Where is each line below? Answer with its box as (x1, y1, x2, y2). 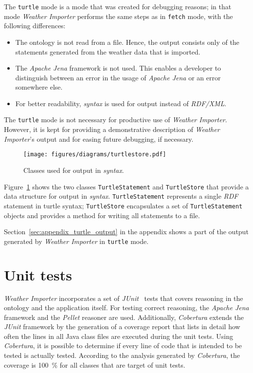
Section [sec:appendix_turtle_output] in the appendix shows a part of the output (4, 226, 249, 237)
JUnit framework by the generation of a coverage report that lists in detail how (4, 321, 240, 332)
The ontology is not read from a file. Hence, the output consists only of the (15, 37, 239, 47)
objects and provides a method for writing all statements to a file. (4, 210, 200, 220)
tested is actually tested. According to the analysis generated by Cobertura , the (4, 350, 240, 360)
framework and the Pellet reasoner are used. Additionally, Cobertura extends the (4, 312, 244, 322)
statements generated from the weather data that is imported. (15, 46, 200, 56)
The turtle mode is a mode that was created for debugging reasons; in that (4, 1, 232, 11)
